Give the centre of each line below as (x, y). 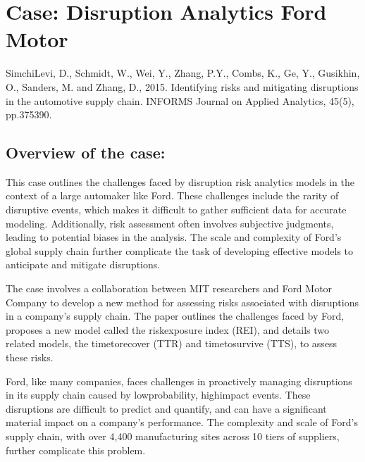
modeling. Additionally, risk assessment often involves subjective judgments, (170, 223)
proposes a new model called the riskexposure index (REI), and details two (167, 329)
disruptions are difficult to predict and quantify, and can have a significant (166, 408)
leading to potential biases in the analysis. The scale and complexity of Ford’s (174, 237)
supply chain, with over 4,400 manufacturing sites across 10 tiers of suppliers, (173, 436)
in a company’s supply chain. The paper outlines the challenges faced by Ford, (175, 316)
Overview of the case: (86, 152)
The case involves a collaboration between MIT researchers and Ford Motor (169, 288)
